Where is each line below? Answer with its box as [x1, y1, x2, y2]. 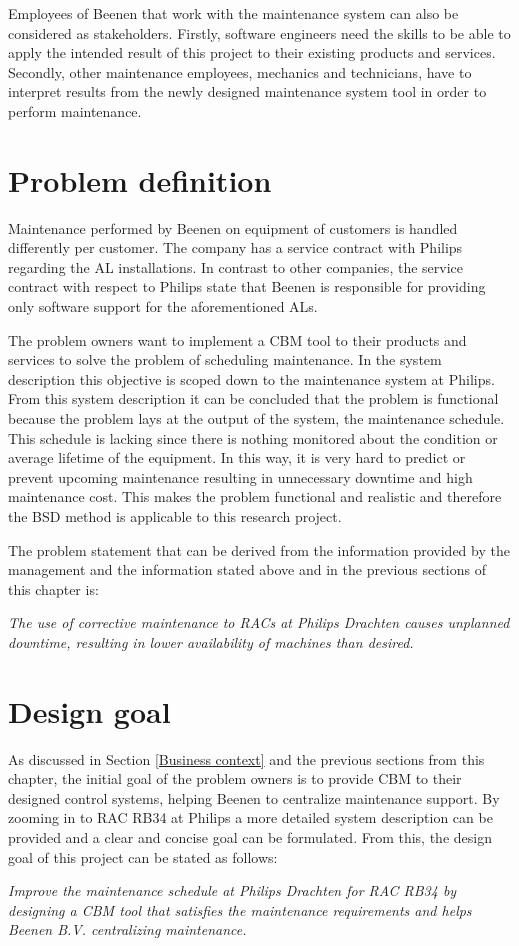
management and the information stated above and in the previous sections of [8, 559, 486, 580]
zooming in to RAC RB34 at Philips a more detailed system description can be [8, 807, 493, 828]
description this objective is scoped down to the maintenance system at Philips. [8, 368, 495, 389]
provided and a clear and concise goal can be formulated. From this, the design [8, 827, 492, 848]
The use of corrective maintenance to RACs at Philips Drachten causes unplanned [8, 612, 510, 633]
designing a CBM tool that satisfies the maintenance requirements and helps [8, 899, 472, 920]
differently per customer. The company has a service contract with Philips [8, 237, 463, 258]
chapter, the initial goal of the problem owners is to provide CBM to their [8, 768, 462, 789]
